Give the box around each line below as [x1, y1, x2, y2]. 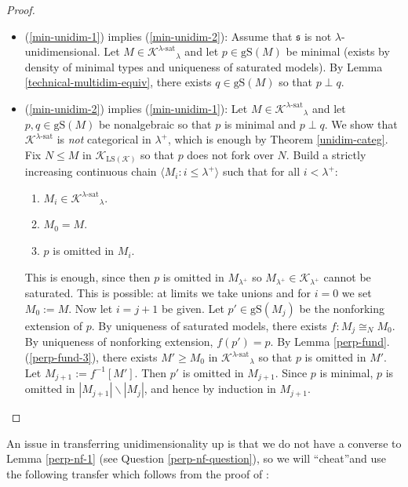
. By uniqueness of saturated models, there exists [91, 317, 327, 333]
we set [341, 285, 372, 301]
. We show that [324, 115, 398, 132]
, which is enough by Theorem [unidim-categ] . [168, 131, 388, 147]
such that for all [222, 163, 301, 180]
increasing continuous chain [24, 163, 157, 180]
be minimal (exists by [286, 43, 390, 60]
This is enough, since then [24, 268, 151, 285]
